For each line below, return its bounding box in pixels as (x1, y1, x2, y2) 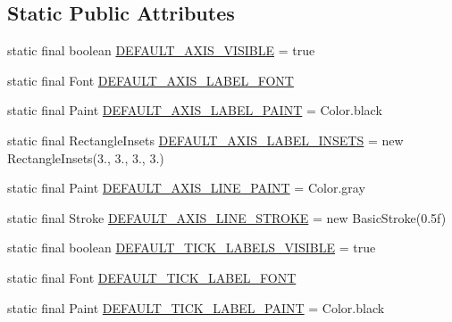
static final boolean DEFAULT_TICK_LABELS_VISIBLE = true (7, 238, 376, 257)
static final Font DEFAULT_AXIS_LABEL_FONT (7, 70, 294, 89)
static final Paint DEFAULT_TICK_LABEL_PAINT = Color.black (7, 298, 385, 317)
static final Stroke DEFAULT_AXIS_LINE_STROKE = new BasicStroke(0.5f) (7, 208, 447, 227)
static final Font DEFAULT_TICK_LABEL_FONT (7, 268, 297, 286)
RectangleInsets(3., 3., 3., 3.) (7, 148, 164, 167)
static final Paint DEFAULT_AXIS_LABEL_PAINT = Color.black (7, 101, 382, 120)
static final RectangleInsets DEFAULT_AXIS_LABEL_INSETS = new (7, 130, 404, 149)
